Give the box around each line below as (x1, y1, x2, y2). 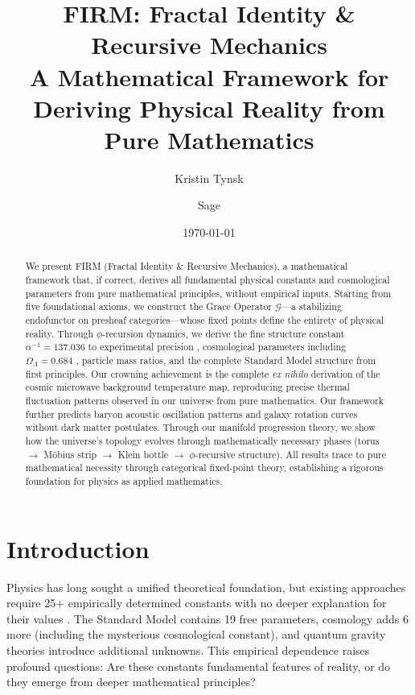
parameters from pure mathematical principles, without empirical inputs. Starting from (25, 286, 392, 300)
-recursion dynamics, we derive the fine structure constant (102, 326, 345, 340)
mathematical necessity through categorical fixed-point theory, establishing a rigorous (25, 461, 384, 474)
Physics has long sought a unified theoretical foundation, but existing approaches (6, 578, 406, 595)
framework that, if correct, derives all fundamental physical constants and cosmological (25, 273, 390, 287)
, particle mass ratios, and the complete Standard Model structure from (76, 354, 376, 367)
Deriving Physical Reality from (33, 91, 385, 124)
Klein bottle (117, 447, 169, 461)
